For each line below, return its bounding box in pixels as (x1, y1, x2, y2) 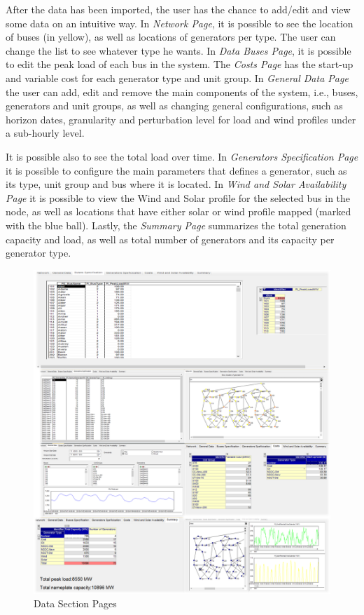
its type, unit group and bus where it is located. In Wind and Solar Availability (6, 177, 346, 191)
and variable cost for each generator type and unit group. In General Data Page (6, 70, 349, 85)
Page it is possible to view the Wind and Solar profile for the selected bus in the (6, 190, 351, 205)
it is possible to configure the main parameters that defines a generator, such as (6, 163, 347, 177)
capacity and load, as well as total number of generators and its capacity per (6, 231, 335, 246)
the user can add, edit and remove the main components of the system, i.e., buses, (6, 84, 358, 99)
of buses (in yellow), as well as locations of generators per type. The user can (6, 29, 336, 44)
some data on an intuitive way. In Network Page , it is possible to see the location (6, 15, 353, 30)
